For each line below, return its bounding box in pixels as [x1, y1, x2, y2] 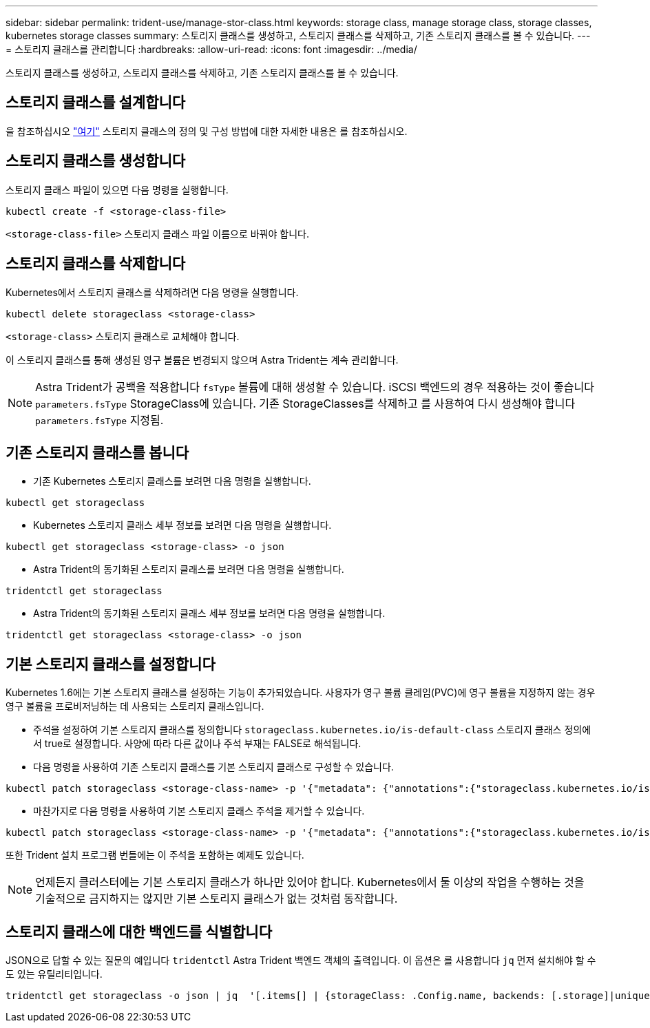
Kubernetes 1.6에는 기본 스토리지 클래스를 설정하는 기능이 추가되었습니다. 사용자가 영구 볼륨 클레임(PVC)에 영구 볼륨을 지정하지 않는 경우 [6, 686, 596, 699]
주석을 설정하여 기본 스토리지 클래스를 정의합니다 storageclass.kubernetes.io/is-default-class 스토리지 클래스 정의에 [33, 724, 591, 736]
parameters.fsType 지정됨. [35, 412, 164, 427]
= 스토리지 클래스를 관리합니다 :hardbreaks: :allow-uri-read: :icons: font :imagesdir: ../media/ [6, 43, 417, 55]
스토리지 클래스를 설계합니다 [6, 94, 186, 112]
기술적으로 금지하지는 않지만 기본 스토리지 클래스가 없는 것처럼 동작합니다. [35, 892, 398, 906]
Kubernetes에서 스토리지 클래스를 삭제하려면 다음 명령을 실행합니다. [6, 286, 299, 298]
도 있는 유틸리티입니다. [6, 968, 103, 980]
